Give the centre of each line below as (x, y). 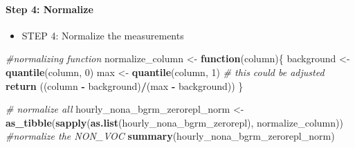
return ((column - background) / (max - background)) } (125, 85)
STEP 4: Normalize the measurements (103, 35)
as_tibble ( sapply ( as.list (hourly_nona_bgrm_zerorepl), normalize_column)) (174, 122)
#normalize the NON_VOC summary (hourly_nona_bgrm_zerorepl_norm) (170, 136)
